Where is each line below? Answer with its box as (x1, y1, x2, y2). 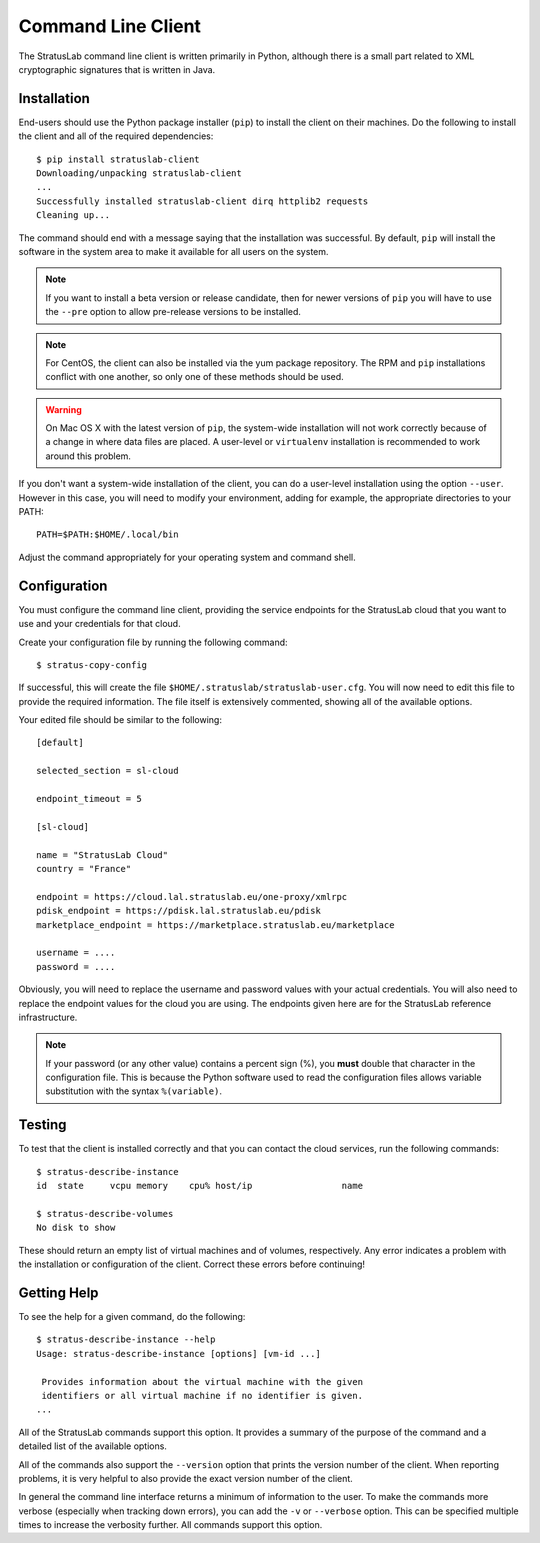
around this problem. (45, 450, 132, 462)
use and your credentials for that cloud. (18, 618, 181, 630)
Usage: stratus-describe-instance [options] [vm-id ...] (36, 1348, 322, 1359)
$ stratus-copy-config (36, 659, 148, 670)
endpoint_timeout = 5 (36, 793, 142, 805)
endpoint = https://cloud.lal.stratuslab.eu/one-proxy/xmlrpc (36, 891, 348, 902)
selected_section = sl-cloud (36, 765, 179, 777)
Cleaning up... (36, 210, 111, 221)
